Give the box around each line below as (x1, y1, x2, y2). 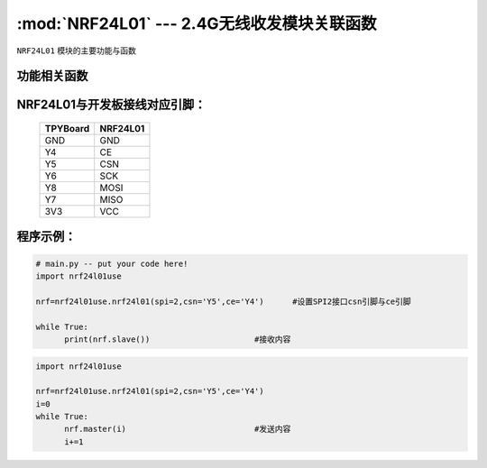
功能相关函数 (16, 69, 88, 84)
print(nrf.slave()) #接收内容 (64, 334, 291, 344)
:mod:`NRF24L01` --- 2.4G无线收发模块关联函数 (16, 14, 378, 33)
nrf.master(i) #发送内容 (64, 424, 291, 435)
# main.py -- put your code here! (35, 258, 188, 269)
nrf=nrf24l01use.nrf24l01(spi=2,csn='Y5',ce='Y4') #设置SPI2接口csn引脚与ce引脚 (35, 296, 412, 307)
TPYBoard (44, 122, 90, 134)
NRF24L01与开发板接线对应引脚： (16, 97, 207, 113)
